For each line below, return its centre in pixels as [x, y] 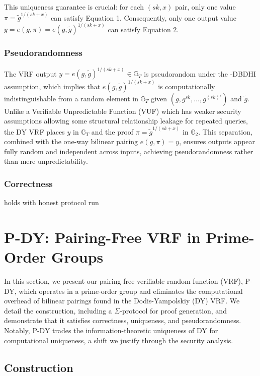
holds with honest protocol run [52, 202]
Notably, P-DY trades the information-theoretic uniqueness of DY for [111, 330]
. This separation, [225, 131]
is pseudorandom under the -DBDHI [200, 73]
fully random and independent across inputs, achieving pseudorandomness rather [129, 151]
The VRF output [30, 73]
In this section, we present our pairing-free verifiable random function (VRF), [123, 281]
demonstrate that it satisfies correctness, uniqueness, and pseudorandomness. [123, 320]
